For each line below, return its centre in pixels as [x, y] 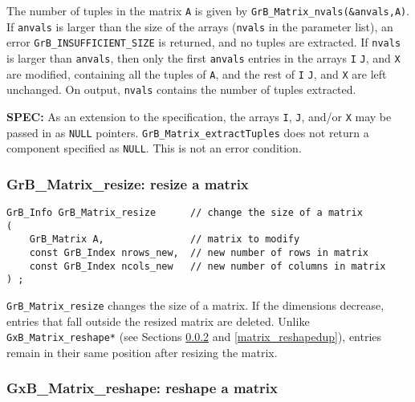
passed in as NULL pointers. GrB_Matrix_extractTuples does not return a [188, 132]
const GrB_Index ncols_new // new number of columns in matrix [207, 266]
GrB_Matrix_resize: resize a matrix [128, 183]
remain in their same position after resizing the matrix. [142, 352]
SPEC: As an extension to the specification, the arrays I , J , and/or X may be [199, 116]
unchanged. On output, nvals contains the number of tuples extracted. [181, 89]
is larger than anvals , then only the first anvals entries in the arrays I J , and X [203, 57]
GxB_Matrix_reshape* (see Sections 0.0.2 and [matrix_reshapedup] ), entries [194, 337]
